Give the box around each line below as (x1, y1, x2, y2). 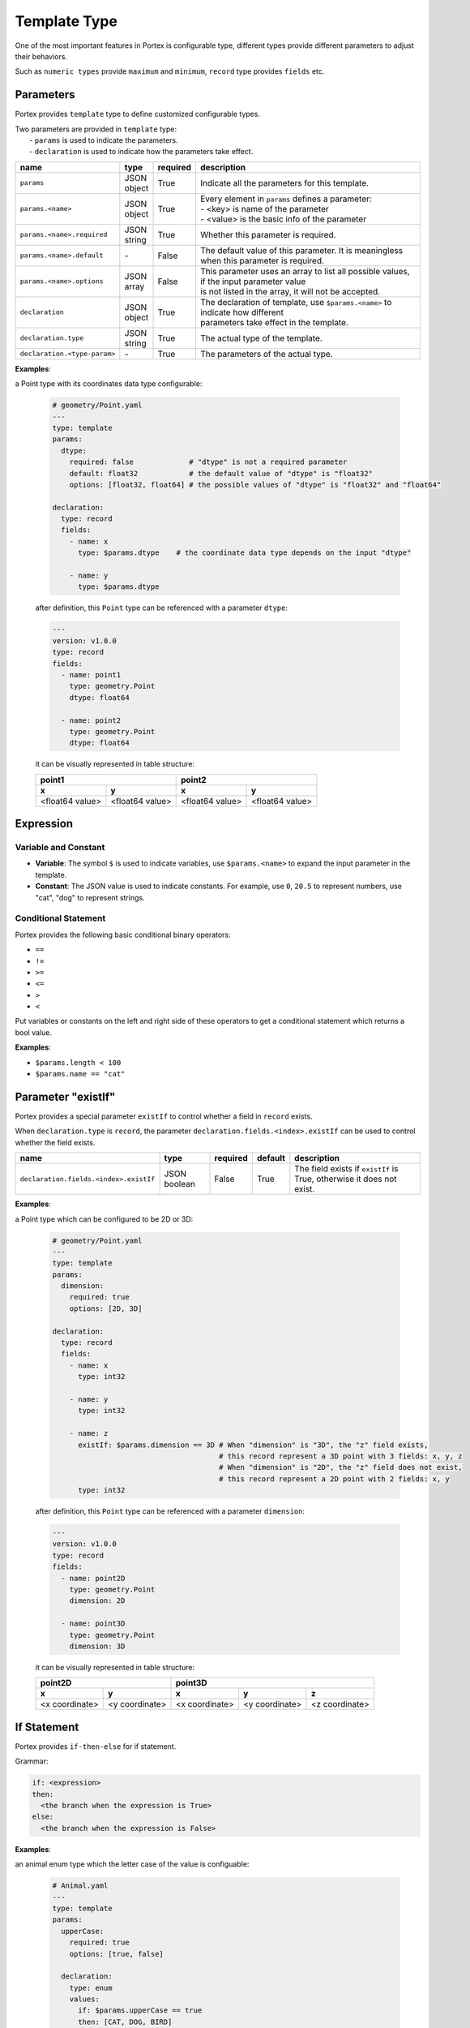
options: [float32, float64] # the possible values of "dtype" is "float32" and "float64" (69, 479, 442, 489)
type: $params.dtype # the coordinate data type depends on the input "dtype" (78, 548, 412, 557)
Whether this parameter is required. (199, 229, 336, 240)
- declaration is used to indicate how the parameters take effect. (29, 147, 254, 157)
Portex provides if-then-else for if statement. (15, 1741, 177, 1751)
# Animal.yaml (52, 1881, 109, 1890)
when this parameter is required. (199, 255, 324, 266)
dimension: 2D (69, 1596, 126, 1605)
